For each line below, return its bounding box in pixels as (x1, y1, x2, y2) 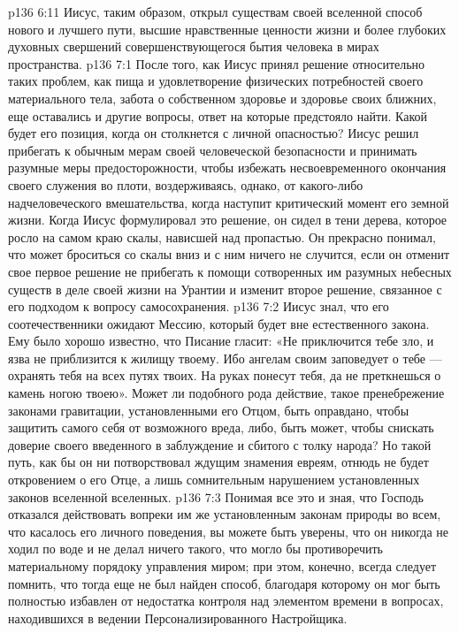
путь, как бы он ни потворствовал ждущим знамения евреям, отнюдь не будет (8, 453, 429, 471)
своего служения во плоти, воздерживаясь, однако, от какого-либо (8, 175, 363, 194)
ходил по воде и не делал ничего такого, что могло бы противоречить (8, 539, 383, 558)
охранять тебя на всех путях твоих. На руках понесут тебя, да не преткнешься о (8, 366, 441, 385)
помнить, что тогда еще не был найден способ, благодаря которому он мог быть (8, 574, 440, 592)
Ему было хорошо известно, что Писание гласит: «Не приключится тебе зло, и (8, 332, 434, 350)
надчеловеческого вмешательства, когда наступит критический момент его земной (8, 193, 449, 211)
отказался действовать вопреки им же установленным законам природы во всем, (8, 505, 441, 523)
